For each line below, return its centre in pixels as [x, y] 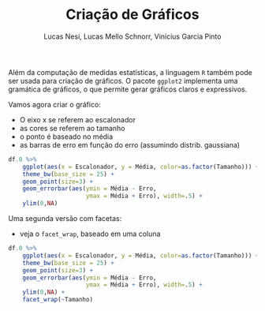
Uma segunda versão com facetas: [65, 219]
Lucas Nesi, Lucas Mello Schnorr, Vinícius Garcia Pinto [132, 36]
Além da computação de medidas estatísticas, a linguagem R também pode [130, 72]
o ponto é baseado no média [66, 137]
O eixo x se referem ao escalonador [78, 119]
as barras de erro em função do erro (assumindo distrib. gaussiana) [130, 144]
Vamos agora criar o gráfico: [54, 104]
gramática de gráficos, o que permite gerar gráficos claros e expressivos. [128, 89]
